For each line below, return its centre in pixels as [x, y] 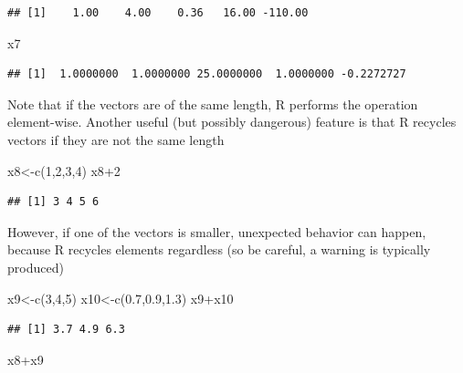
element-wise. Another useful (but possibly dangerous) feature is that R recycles [232, 122]
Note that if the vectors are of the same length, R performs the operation [213, 104]
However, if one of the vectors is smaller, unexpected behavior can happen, [217, 231]
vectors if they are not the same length [116, 139]
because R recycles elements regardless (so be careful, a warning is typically [219, 249]
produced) [36, 267]
